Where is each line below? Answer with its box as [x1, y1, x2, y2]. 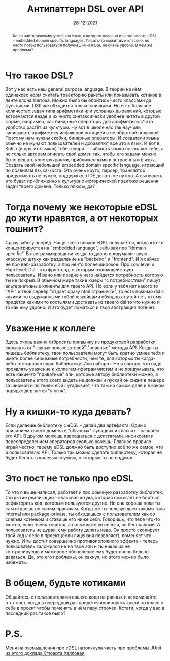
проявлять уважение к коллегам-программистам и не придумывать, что [5, 366, 164, 372]
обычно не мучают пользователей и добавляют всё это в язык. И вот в [5, 140, 160, 146]
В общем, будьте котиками [5, 577, 126, 589]
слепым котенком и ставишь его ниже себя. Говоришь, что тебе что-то [5, 516, 160, 522]
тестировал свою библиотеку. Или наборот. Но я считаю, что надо [17, 361, 162, 367]
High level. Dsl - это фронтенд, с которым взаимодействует [5, 267, 134, 273]
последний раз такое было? [5, 610, 66, 616]
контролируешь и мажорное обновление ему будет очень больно [5, 549, 149, 555]
